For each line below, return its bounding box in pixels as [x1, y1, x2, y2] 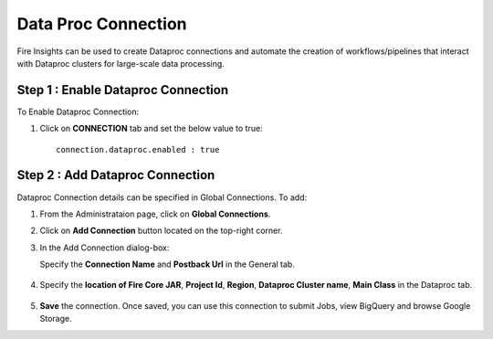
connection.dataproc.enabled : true [56, 144, 220, 154]
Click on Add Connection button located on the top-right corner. [39, 225, 283, 237]
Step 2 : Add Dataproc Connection [16, 167, 215, 183]
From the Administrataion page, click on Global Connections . [39, 208, 271, 219]
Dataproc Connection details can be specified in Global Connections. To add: [16, 192, 308, 203]
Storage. [39, 313, 72, 324]
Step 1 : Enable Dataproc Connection [16, 82, 228, 98]
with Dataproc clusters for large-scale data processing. [16, 58, 226, 69]
